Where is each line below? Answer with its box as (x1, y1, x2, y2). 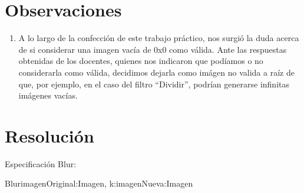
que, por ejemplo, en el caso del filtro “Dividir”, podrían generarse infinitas (18, 77, 289, 90)
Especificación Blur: (5, 157, 77, 170)
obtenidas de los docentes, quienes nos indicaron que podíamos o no (18, 55, 263, 67)
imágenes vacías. (18, 89, 78, 101)
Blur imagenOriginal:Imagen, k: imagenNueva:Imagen (5, 177, 193, 189)
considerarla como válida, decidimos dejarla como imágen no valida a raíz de (18, 66, 295, 78)
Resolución (5, 123, 94, 147)
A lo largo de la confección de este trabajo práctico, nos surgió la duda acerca (18, 32, 299, 44)
